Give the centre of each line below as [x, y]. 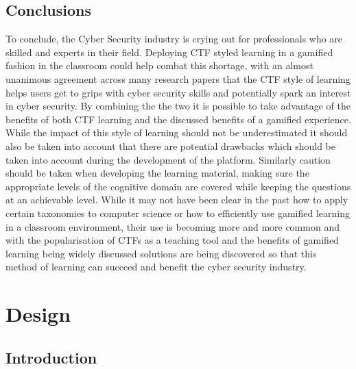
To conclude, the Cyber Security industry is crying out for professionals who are [174, 39]
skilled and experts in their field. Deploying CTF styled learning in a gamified [169, 52]
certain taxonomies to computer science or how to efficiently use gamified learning [178, 213]
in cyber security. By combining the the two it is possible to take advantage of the [178, 106]
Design [38, 314]
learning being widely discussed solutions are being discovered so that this [161, 253]
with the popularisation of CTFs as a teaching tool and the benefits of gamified [172, 240]
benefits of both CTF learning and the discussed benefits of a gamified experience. [178, 119]
